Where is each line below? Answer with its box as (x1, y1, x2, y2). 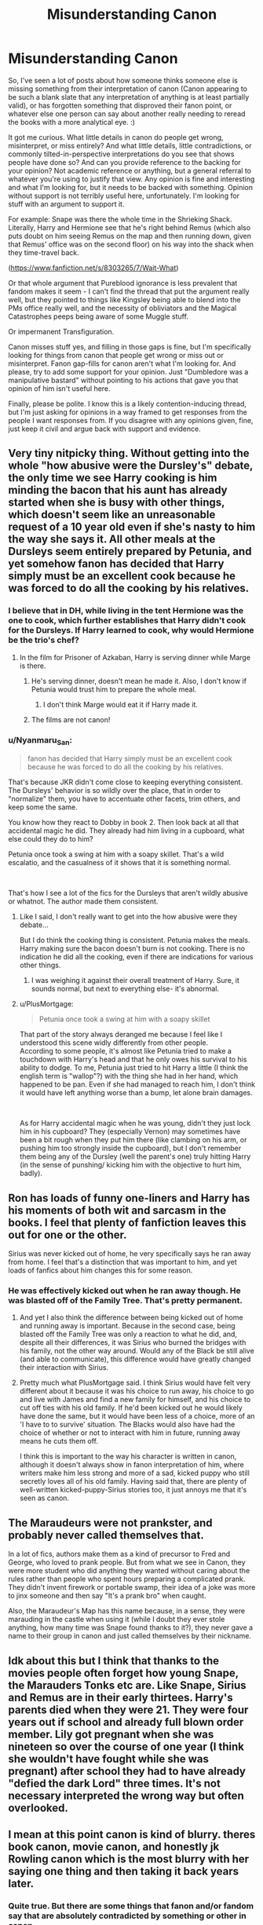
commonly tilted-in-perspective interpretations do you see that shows (8, 149, 235, 159)
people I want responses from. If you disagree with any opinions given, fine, (8, 415, 254, 425)
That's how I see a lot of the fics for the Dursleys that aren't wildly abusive (8, 889, 249, 898)
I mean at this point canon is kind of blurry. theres (8, 1828, 256, 1841)
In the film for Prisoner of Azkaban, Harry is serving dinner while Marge (19, 652, 251, 662)
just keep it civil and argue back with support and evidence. (8, 424, 202, 433)
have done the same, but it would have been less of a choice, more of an (19, 1412, 255, 1421)
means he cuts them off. (19, 1437, 98, 1446)
